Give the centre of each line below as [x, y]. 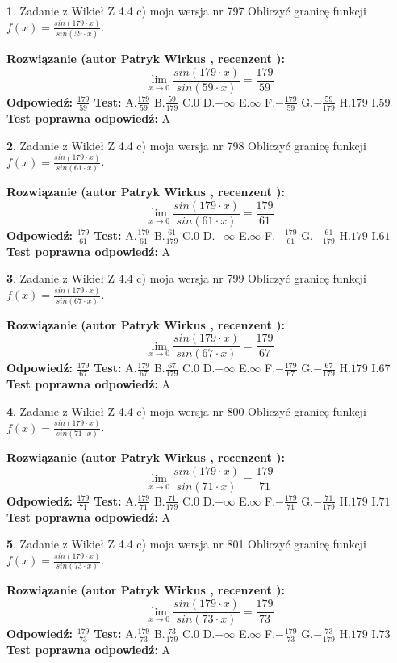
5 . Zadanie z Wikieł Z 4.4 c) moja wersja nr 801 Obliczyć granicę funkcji [186, 544]
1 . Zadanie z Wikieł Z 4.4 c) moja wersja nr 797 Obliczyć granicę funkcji [186, 10]
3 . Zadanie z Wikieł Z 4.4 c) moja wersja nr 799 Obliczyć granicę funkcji [186, 278]
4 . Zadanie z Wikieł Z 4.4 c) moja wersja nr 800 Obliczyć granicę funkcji [186, 411]
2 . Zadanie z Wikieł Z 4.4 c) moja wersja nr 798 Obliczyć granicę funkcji [186, 145]
